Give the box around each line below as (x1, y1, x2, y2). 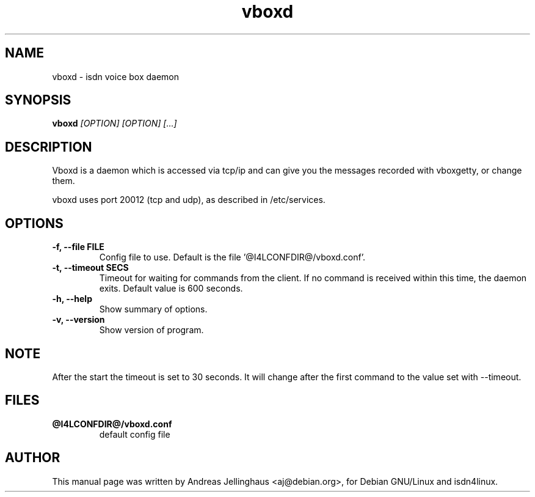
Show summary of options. (99, 304, 208, 315)
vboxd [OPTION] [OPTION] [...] (52, 118, 177, 129)
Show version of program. (99, 325, 204, 336)
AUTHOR (5, 450, 60, 466)
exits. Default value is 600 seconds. (99, 283, 243, 294)
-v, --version (52, 314, 105, 325)
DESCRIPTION (5, 139, 92, 155)
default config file (99, 429, 170, 440)
